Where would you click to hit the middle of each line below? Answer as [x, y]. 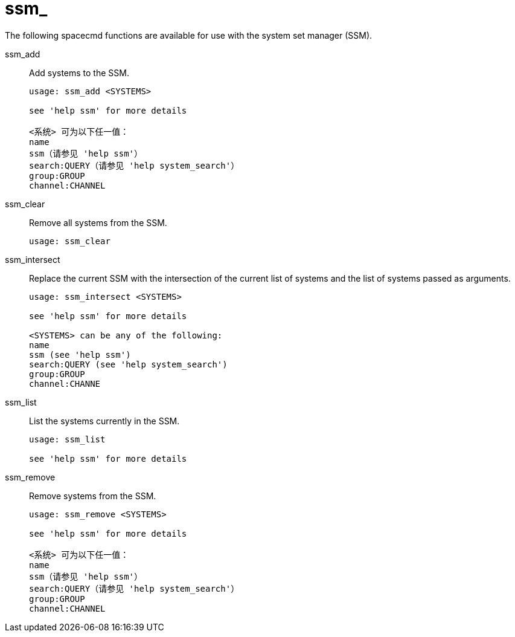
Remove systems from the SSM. [93, 496]
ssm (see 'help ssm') [80, 354]
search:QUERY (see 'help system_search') [128, 364]
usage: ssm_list [67, 439]
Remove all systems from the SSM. [98, 222]
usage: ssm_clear [70, 241]
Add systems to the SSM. [79, 73]
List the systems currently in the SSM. [104, 421]
